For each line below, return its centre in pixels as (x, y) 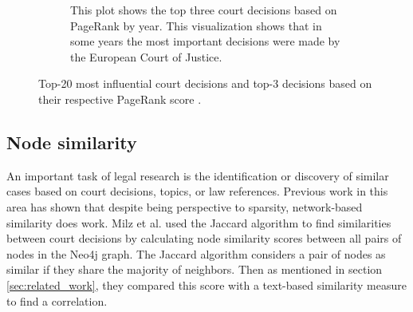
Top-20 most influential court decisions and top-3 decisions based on (205, 83)
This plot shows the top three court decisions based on (204, 10)
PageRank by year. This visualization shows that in (196, 25)
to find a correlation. (57, 300)
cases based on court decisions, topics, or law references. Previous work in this (197, 191)
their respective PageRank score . (120, 99)
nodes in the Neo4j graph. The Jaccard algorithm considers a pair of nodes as (196, 253)
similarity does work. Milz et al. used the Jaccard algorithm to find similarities (199, 222)
